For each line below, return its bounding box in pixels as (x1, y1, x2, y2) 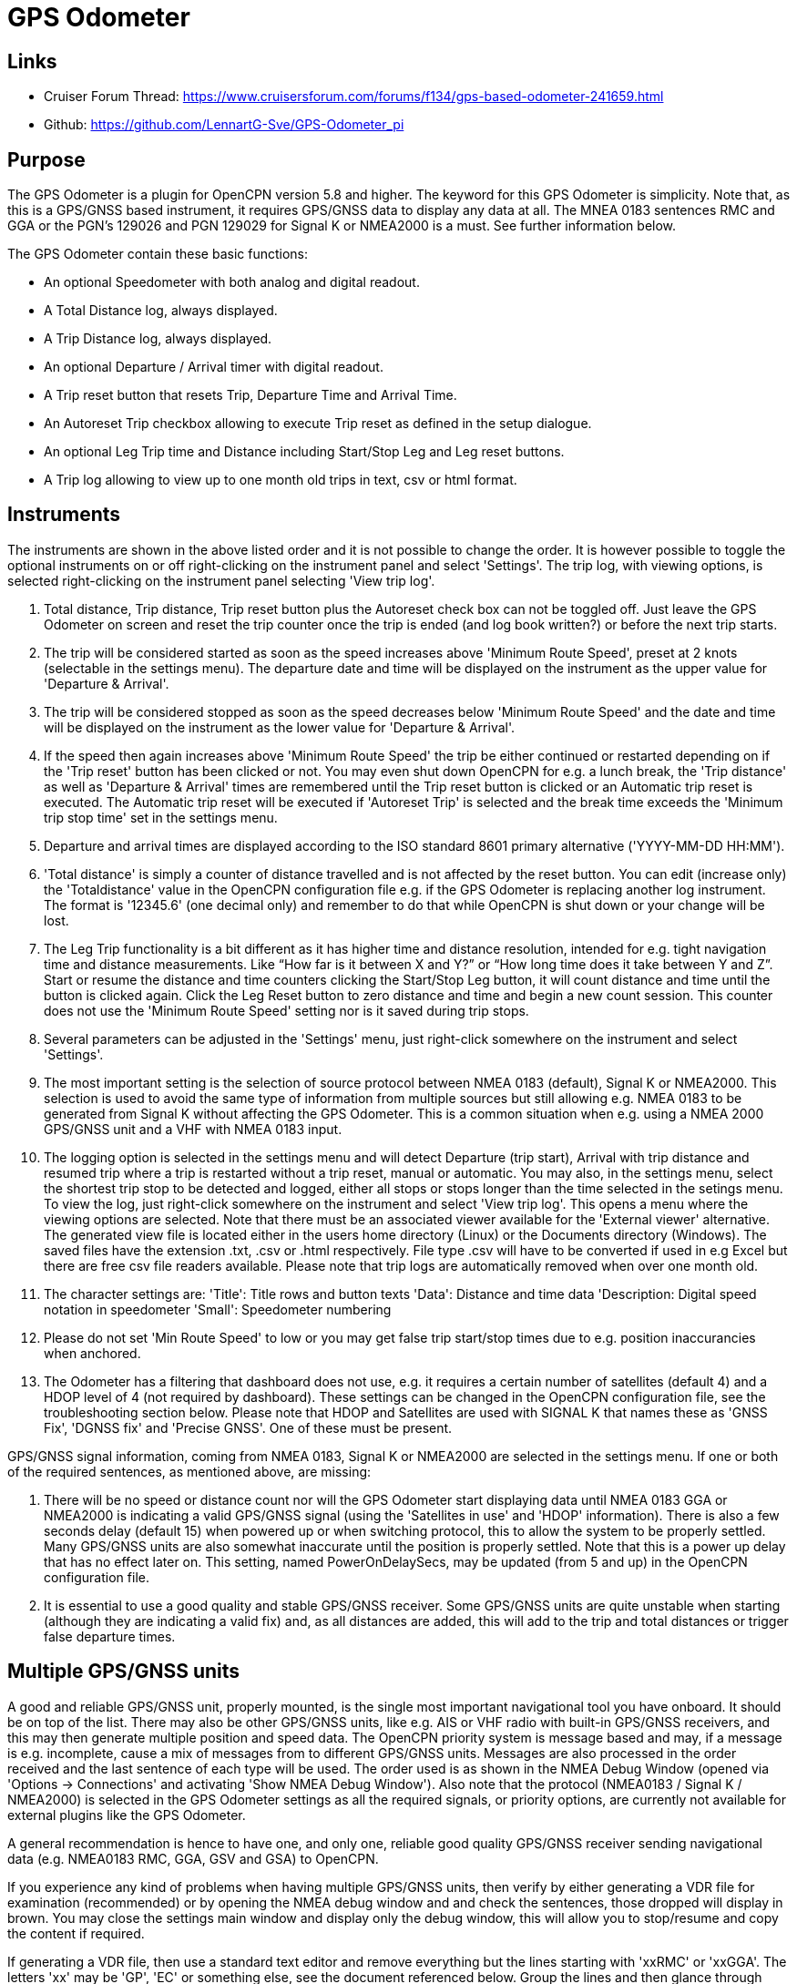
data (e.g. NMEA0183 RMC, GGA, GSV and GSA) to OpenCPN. (7, 1850, 379, 1866)
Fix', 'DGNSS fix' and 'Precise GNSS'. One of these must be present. (44, 1419, 453, 1436)
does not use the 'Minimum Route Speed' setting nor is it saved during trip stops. (44, 1002, 529, 1018)
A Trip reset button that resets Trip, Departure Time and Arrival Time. (44, 387, 457, 404)
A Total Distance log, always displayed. (44, 302, 278, 319)
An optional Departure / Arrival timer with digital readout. (44, 359, 383, 375)
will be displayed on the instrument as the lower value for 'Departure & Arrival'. (44, 719, 516, 735)
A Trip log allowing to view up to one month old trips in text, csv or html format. (44, 472, 517, 488)
